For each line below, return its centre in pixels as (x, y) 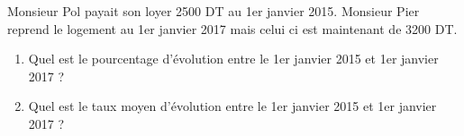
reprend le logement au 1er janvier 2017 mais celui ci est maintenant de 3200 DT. (232, 28)
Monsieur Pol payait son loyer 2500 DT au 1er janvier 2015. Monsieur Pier (214, 11)
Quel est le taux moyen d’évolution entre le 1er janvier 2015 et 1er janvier (232, 106)
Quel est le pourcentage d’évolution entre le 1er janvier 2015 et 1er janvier (233, 59)
